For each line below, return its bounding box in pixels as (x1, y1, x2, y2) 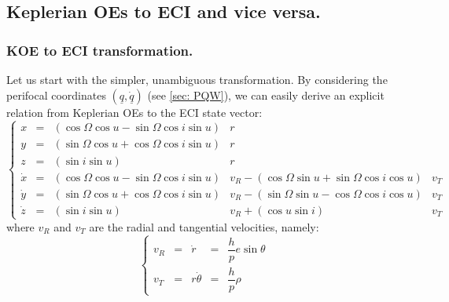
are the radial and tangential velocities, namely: (89, 218, 319, 235)
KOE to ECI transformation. (6, 40, 193, 60)
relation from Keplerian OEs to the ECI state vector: (6, 104, 263, 120)
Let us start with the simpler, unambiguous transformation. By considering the (6, 71, 388, 87)
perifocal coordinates (6, 86, 106, 103)
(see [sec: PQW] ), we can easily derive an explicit (147, 86, 385, 103)
